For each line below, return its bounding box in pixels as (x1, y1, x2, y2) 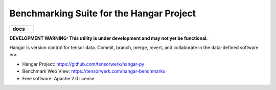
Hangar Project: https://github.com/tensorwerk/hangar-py (22, 61, 145, 67)
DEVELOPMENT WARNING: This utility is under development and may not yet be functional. (9, 35, 208, 41)
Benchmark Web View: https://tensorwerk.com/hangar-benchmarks (22, 68, 166, 74)
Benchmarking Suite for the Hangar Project (9, 8, 196, 19)
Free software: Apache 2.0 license (22, 75, 95, 81)
